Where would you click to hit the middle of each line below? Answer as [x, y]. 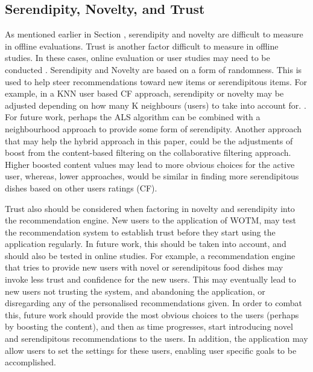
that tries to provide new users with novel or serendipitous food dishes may [144, 267]
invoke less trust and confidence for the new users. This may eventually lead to [150, 279]
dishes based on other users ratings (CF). [81, 188]
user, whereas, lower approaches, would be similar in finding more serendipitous [152, 176]
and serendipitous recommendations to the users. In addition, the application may [156, 338]
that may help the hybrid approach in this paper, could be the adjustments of [149, 140]
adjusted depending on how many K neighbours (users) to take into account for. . [156, 105]
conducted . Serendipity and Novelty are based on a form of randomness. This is [153, 69]
